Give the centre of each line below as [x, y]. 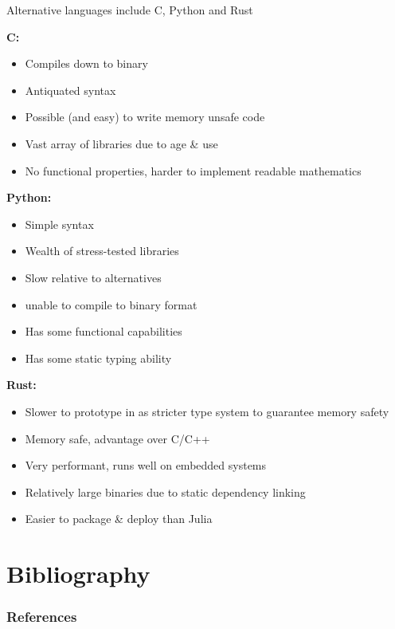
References [42, 617]
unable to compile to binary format [111, 304]
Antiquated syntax [70, 90]
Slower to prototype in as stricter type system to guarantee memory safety [207, 411]
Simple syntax [59, 224]
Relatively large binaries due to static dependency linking [165, 491]
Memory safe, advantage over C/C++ [117, 438]
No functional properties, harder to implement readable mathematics [193, 170]
